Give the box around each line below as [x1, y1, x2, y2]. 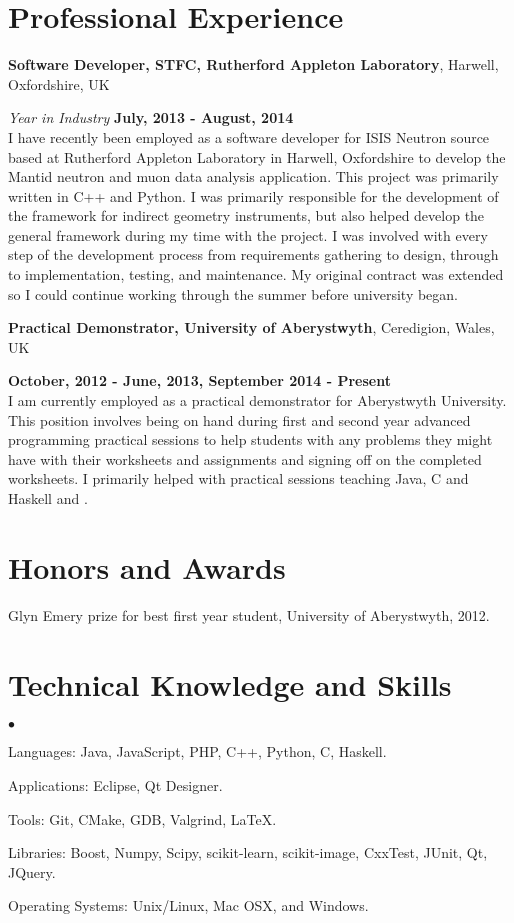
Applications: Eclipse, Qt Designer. [8, 775, 223, 796]
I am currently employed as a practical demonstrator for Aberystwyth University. [8, 390, 507, 411]
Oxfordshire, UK [8, 73, 110, 94]
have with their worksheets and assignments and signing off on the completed [8, 448, 482, 469]
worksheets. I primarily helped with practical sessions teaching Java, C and [8, 468, 469, 489]
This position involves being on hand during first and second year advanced [8, 409, 471, 430]
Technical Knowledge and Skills [8, 663, 452, 704]
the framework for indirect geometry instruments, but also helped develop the [8, 205, 485, 226]
